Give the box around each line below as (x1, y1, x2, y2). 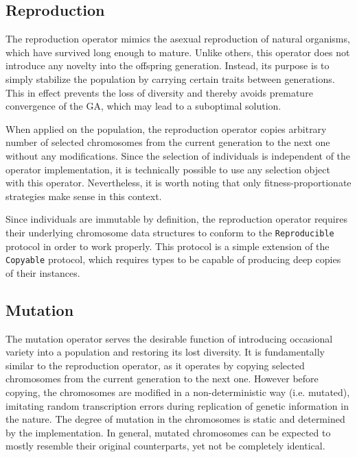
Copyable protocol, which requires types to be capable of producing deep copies (5, 252, 341, 267)
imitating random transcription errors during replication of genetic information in (5, 398, 349, 412)
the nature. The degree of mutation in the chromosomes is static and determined (5, 412, 345, 426)
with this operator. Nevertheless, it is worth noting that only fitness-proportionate (5, 175, 352, 190)
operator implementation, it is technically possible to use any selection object (5, 162, 330, 176)
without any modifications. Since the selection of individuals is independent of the (5, 148, 351, 162)
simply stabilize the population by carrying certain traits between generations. (5, 71, 335, 86)
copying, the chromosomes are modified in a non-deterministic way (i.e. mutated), (5, 385, 350, 399)
